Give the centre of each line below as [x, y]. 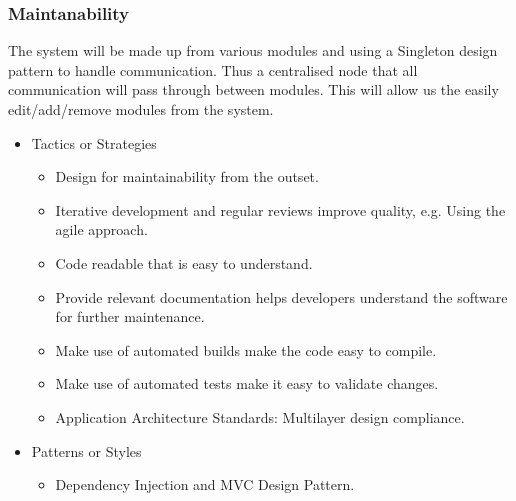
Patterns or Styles [86, 450]
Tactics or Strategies [94, 142]
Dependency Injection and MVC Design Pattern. [205, 484]
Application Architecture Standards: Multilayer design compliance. [260, 416]
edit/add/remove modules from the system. [141, 109]
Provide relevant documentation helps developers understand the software [281, 296]
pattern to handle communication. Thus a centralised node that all [213, 69]
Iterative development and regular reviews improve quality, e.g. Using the [280, 209]
